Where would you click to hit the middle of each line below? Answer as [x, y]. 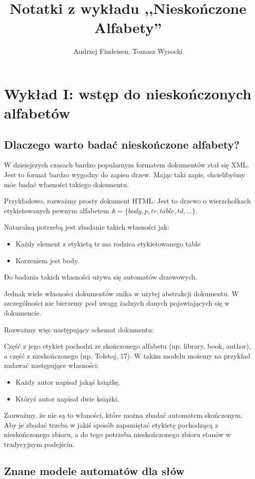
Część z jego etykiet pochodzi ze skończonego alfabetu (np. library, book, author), [127, 346]
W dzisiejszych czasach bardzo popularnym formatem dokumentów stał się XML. [127, 165]
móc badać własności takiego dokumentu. [66, 184]
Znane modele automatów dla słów [94, 470]
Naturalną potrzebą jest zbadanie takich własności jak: [87, 227]
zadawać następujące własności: [51, 365]
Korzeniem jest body [47, 260]
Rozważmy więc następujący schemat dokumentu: [79, 329]
